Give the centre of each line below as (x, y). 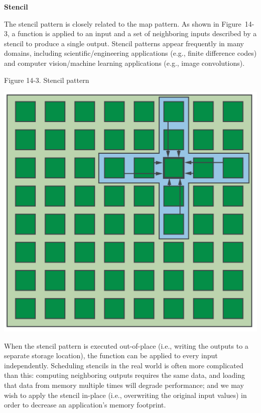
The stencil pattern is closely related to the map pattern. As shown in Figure (123, 23)
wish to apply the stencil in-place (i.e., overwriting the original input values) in (125, 395)
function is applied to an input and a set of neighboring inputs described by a (137, 33)
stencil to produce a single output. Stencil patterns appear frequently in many (124, 43)
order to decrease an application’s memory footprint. (85, 405)
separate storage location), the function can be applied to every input (111, 355)
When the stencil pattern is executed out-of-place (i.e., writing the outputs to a (126, 345)
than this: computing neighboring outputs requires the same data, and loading (124, 375)
